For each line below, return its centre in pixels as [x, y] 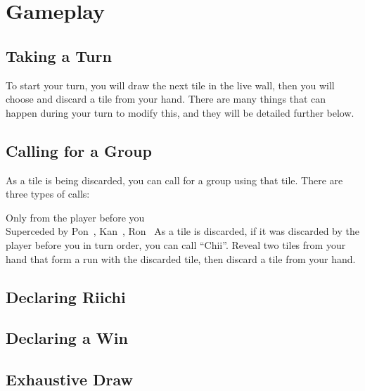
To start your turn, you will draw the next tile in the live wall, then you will [170, 85]
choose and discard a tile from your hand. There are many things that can [166, 99]
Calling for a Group [79, 150]
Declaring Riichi [66, 296]
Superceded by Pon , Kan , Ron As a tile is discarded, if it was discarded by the [182, 231]
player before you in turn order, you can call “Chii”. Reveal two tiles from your [176, 244]
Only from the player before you [75, 217]
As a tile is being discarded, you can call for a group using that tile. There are [174, 180]
